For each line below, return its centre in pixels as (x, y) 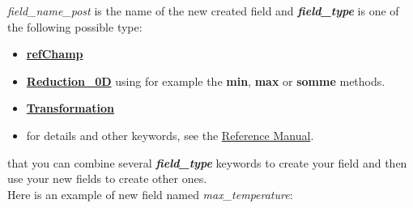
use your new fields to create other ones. (107, 178)
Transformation (70, 108)
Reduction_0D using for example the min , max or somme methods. (206, 81)
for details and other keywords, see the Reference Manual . (170, 135)
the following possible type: (75, 26)
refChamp (55, 54)
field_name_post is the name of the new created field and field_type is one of (203, 11)
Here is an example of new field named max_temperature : (150, 194)
